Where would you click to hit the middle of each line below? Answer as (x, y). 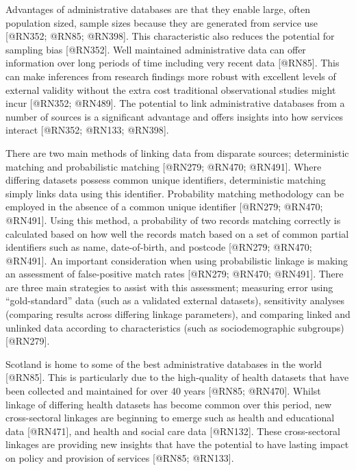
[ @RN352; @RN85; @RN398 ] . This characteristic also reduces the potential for (170, 36)
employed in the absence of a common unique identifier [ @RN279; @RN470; (164, 207)
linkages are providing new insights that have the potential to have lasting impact (177, 444)
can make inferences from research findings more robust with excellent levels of (171, 76)
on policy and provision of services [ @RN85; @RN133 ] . (120, 458)
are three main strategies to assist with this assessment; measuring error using (169, 287)
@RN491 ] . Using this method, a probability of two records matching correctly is (173, 220)
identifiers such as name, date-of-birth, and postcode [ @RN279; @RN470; (159, 247)
